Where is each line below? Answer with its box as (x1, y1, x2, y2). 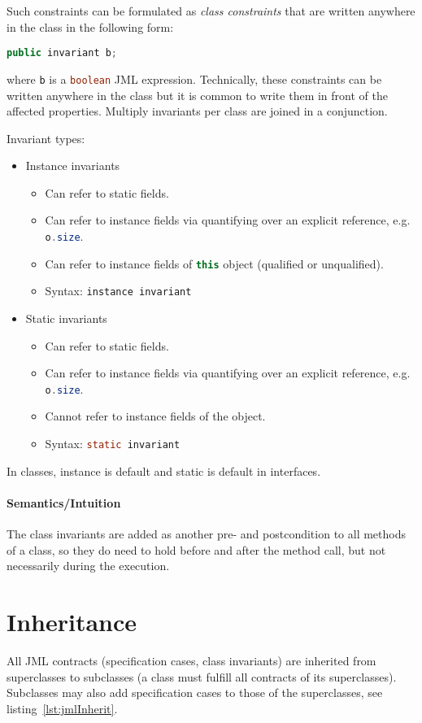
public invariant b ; (7, 47, 118, 59)
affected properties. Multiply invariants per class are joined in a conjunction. (7, 102, 388, 120)
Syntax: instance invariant (45, 282, 192, 299)
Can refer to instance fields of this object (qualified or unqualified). (45, 255, 384, 272)
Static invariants (25, 310, 107, 327)
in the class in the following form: (7, 18, 174, 35)
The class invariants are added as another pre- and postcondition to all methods (7, 525, 407, 542)
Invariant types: (7, 129, 85, 146)
